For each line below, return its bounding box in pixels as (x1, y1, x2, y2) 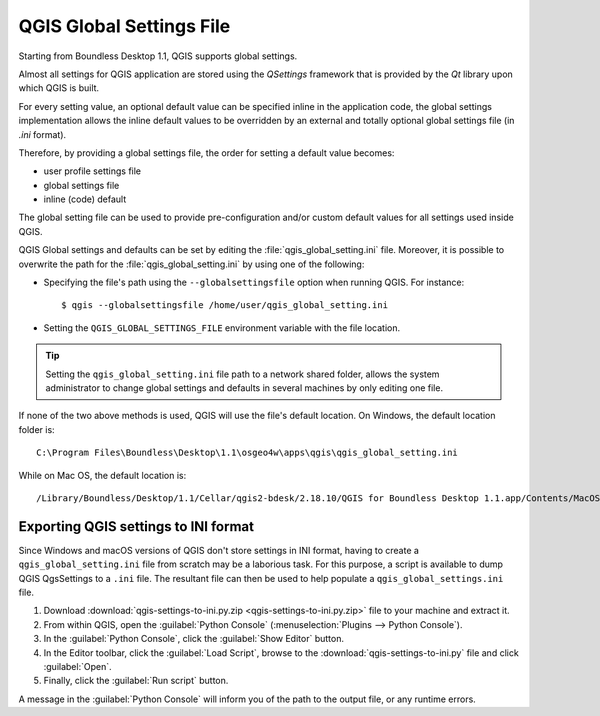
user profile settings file (43, 165, 142, 177)
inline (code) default (43, 193, 127, 205)
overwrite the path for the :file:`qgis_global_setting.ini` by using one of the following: (18, 258, 365, 270)
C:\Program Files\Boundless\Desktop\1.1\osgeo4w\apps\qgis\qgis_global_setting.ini (36, 447, 459, 459)
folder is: (18, 423, 55, 435)
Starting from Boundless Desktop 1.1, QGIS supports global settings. (18, 50, 298, 62)
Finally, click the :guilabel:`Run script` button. (43, 675, 229, 687)
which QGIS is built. (18, 82, 100, 94)
